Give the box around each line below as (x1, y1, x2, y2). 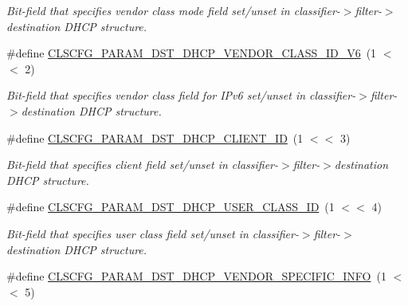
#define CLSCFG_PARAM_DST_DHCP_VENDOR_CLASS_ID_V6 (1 (6, 45, 377, 61)
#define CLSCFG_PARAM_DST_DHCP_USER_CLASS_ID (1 (6, 198, 335, 215)
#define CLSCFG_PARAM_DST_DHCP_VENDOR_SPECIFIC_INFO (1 (6, 268, 386, 284)
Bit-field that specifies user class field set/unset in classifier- (6, 225, 299, 241)
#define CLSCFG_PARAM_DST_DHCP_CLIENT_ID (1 (6, 129, 304, 146)
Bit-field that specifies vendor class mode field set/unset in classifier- (6, 2, 340, 18)
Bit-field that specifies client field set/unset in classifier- (6, 156, 279, 173)
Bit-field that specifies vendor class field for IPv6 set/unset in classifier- (6, 87, 356, 104)
